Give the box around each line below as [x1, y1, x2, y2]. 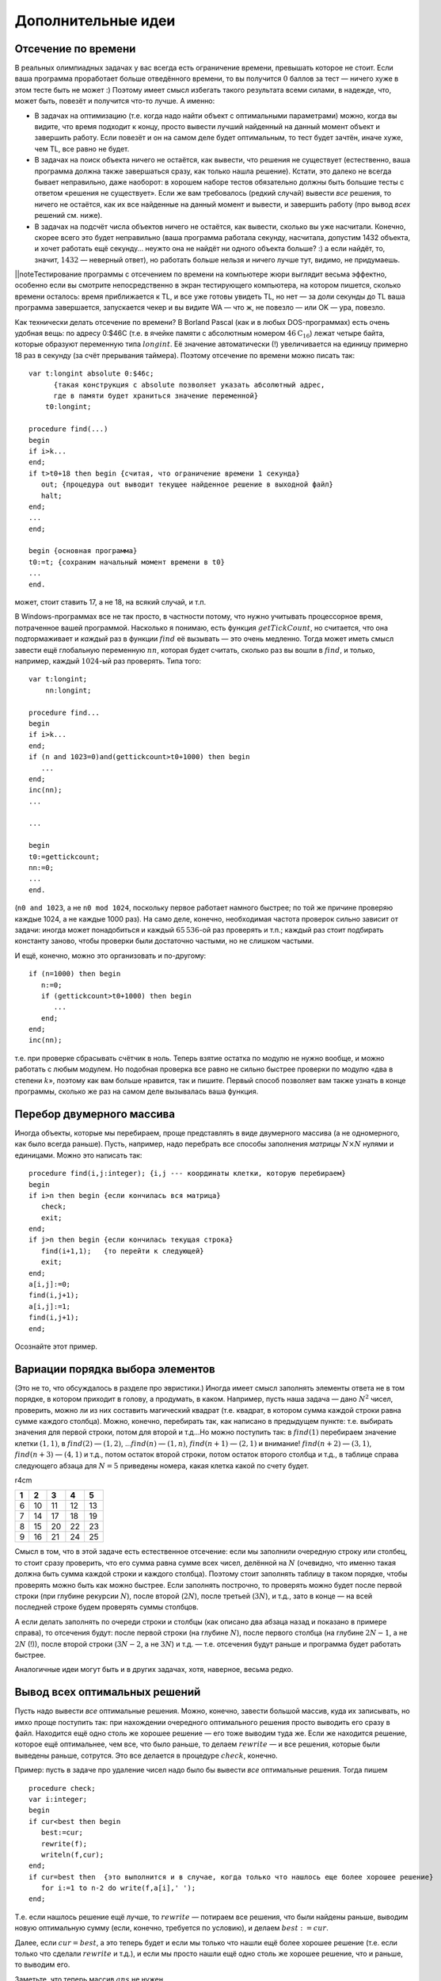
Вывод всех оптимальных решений [14, 1685, 201, 1699]
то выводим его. [14, 1960, 70, 1969]
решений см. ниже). [34, 211, 103, 220]
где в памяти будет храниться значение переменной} [53, 391, 259, 400]
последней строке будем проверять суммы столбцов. [14, 1602, 199, 1612]
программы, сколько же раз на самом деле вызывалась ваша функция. [14, 1086, 259, 1097]
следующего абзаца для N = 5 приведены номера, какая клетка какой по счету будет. [14, 1460, 309, 1470]
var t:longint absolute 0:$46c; [29, 369, 154, 378]
